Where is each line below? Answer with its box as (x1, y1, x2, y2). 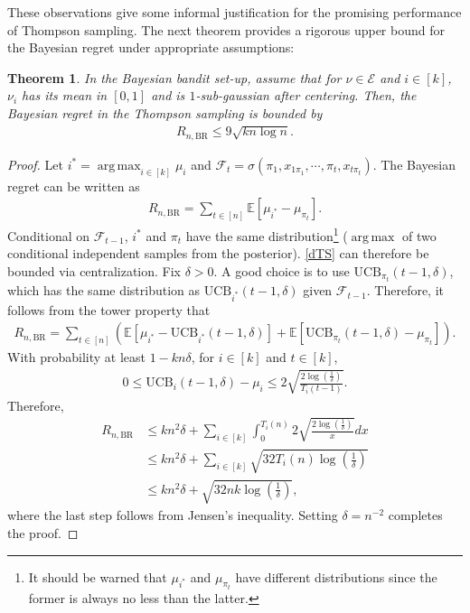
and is (151, 86, 185, 105)
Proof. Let (7, 154, 63, 173)
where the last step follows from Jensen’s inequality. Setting (7, 506, 338, 525)
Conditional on (7, 226, 90, 245)
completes (388, 506, 443, 525)
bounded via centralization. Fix (7, 262, 181, 281)
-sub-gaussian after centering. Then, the (195, 86, 417, 105)
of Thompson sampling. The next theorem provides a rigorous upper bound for (7, 20, 445, 39)
